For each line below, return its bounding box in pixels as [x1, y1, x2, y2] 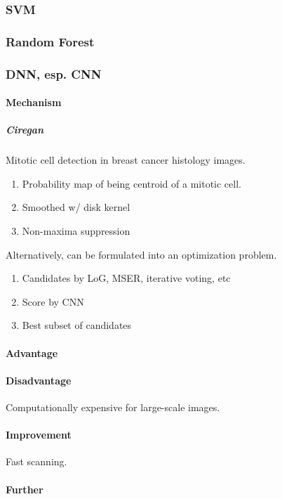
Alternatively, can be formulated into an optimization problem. [6, 247, 277, 261]
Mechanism [6, 95, 62, 110]
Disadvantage [6, 372, 72, 387]
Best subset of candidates [22, 318, 132, 332]
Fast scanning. [6, 454, 67, 469]
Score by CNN [22, 294, 84, 309]
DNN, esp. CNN [6, 65, 102, 82]
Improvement [6, 427, 72, 442]
